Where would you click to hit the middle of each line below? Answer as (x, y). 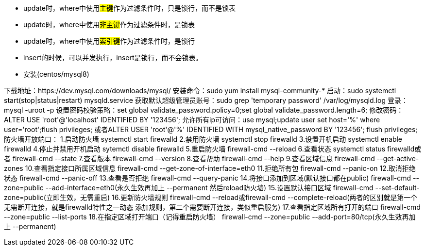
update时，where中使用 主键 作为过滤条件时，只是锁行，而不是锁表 (129, 8)
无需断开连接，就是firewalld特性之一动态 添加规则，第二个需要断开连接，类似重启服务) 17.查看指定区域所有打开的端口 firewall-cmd (212, 207)
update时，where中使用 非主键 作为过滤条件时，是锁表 (109, 25)
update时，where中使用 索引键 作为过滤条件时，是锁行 (109, 41)
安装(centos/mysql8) (56, 74)
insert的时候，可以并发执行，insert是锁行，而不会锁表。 (113, 58)
